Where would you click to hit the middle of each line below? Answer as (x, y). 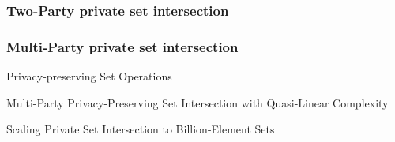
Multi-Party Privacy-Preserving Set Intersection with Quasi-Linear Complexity (197, 102)
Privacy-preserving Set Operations (89, 76)
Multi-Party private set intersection (122, 46)
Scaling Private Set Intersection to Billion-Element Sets (141, 129)
